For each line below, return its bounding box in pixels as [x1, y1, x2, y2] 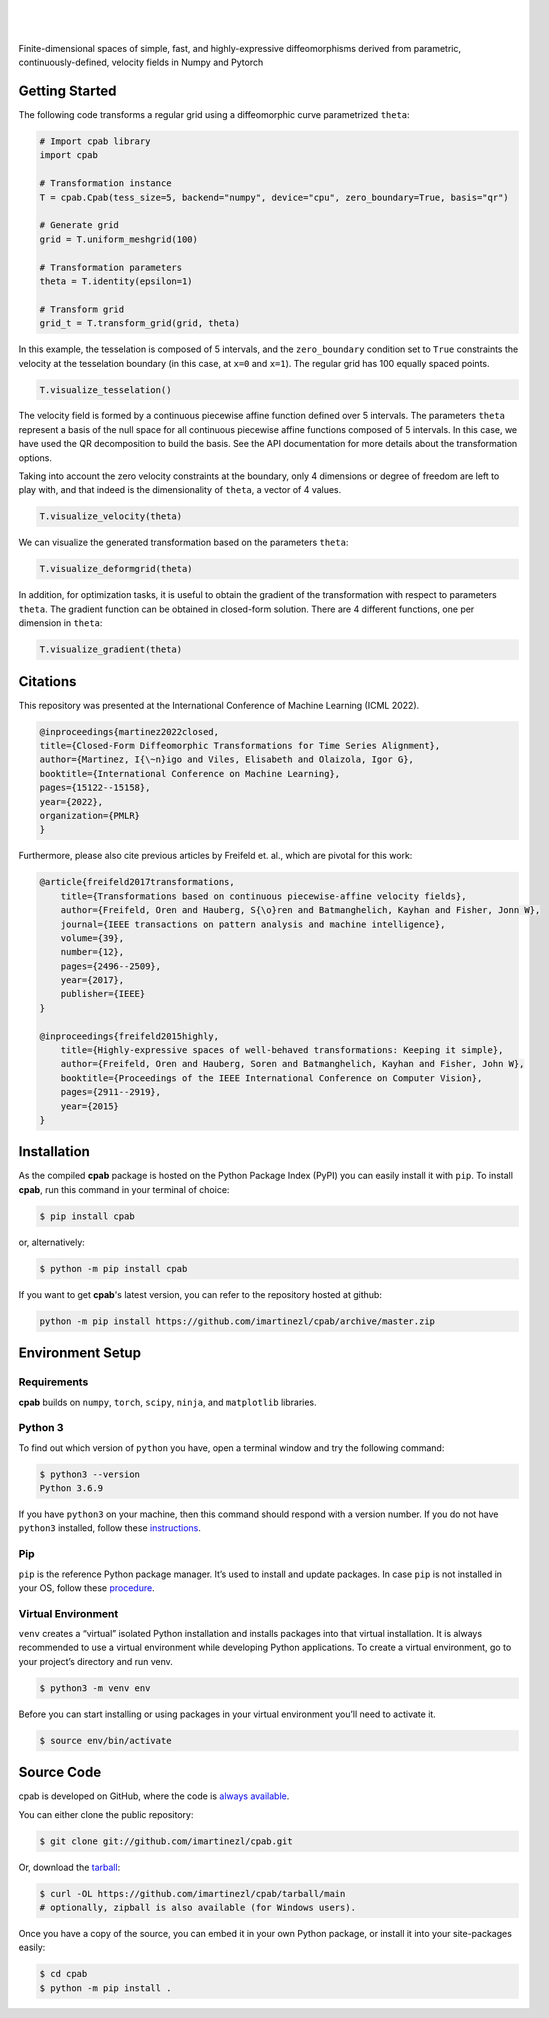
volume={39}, [60, 932, 125, 944]
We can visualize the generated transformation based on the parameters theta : [18, 536, 349, 549]
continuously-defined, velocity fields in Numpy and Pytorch [18, 56, 264, 69]
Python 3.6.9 [39, 1483, 104, 1494]
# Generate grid [39, 220, 120, 231]
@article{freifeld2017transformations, [39, 876, 235, 888]
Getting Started [18, 82, 117, 99]
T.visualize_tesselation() [39, 384, 172, 395]
